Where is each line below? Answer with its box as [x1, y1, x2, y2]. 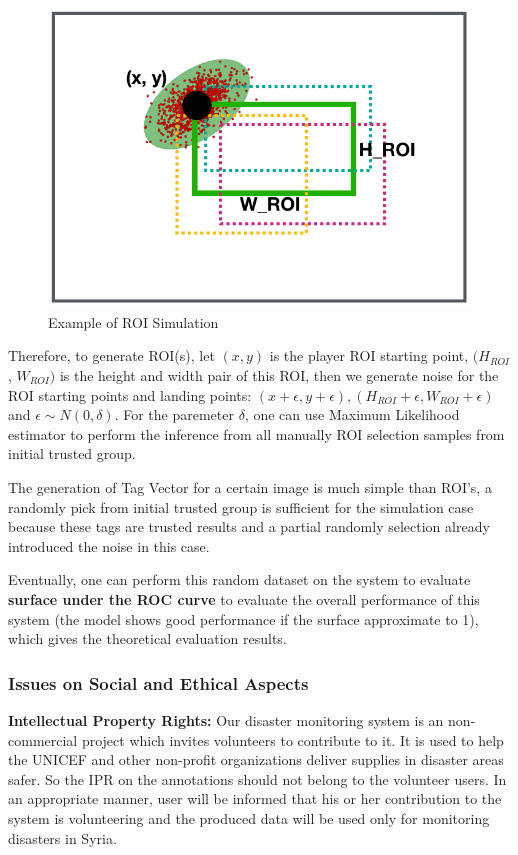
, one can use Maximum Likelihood [244, 404, 460, 425]
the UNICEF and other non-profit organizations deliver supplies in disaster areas [8, 749, 504, 770]
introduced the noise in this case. [8, 535, 210, 556]
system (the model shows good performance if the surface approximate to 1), [8, 608, 479, 629]
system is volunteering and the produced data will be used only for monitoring [8, 807, 490, 828]
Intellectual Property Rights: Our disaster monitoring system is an [8, 709, 444, 730]
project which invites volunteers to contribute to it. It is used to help [81, 729, 504, 750]
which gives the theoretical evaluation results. [8, 628, 287, 649]
